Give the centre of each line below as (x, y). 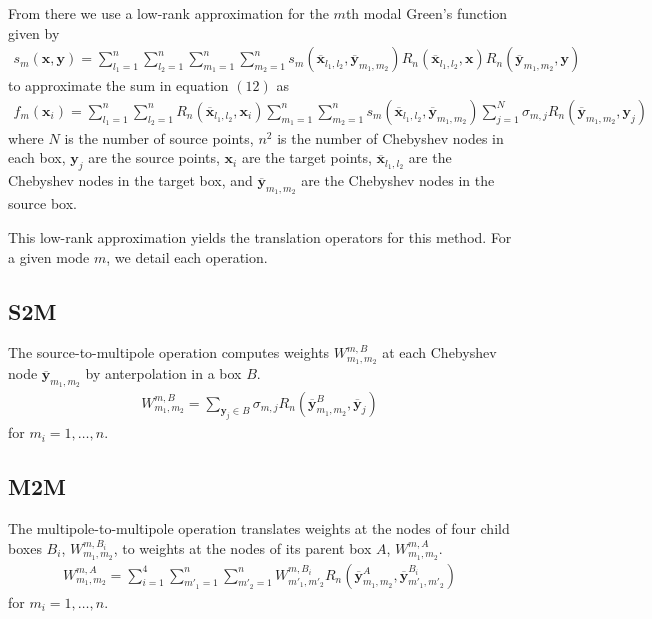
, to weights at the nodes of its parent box (242, 547)
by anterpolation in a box (163, 373)
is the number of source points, (159, 137)
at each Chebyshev (439, 352)
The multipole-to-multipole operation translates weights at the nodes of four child (259, 528)
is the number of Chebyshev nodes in (390, 137)
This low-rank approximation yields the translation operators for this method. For (260, 237)
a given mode (49, 256)
